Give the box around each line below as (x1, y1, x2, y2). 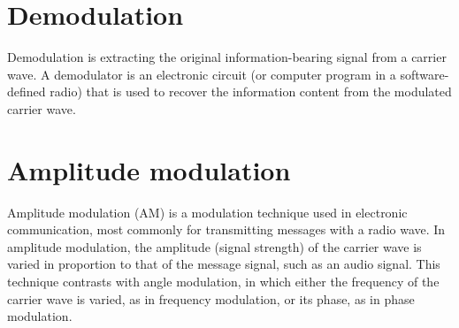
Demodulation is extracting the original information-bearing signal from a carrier (7, 48, 447, 66)
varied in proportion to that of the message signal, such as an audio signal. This (7, 255, 440, 273)
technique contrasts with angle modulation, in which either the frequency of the (7, 272, 440, 290)
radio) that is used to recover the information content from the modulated (50, 82, 452, 101)
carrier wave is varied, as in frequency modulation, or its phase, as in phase (7, 289, 415, 308)
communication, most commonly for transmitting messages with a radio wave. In (7, 220, 446, 239)
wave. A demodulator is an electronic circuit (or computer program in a (7, 65, 396, 83)
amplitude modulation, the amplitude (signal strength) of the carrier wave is (7, 237, 422, 256)
